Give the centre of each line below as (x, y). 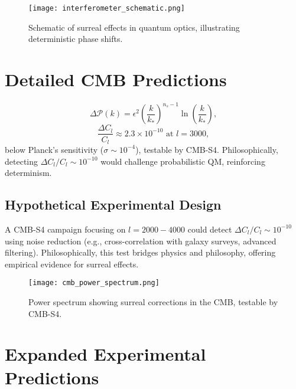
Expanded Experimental (105, 354)
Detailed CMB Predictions (116, 79)
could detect (210, 229)
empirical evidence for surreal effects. (72, 264)
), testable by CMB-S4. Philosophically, (207, 149)
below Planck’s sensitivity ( (54, 149)
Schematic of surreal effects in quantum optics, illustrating (134, 27)
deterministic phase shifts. (76, 39)
